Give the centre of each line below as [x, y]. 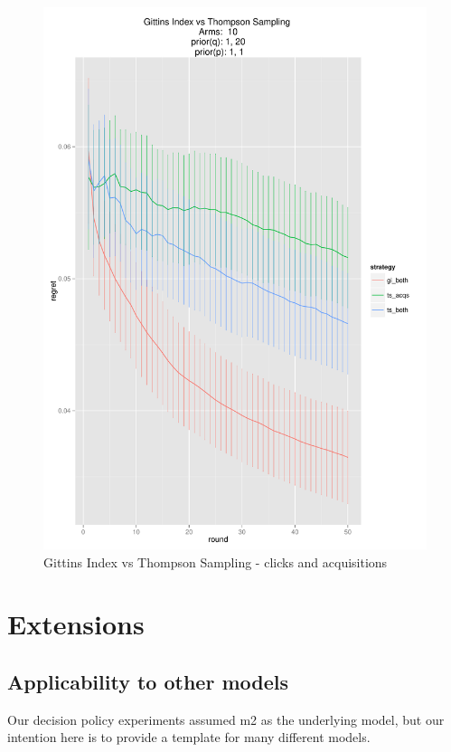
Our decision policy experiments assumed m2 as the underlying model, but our [226, 719]
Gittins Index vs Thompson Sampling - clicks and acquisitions [216, 562]
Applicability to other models [148, 682]
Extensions [76, 624]
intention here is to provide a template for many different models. [189, 737]
